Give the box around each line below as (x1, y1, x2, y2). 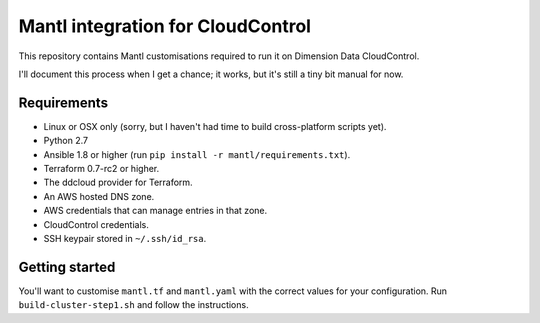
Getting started (18, 258, 116, 275)
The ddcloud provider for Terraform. (43, 176, 194, 189)
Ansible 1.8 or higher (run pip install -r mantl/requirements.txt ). (43, 148, 351, 160)
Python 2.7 (43, 135, 89, 147)
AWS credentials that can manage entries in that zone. (43, 205, 268, 217)
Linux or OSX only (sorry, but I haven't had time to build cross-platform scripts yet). (43, 120, 387, 132)
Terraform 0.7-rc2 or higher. (43, 163, 160, 175)
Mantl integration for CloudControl (18, 15, 312, 37)
